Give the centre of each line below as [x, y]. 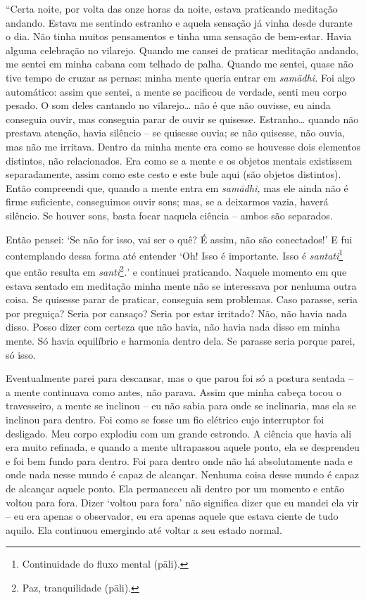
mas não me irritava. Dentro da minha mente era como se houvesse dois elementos [183, 146]
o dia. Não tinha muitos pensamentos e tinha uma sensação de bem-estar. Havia [179, 36]
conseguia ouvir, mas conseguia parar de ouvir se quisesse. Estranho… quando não [182, 119]
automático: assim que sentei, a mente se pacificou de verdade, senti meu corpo [176, 91]
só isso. [21, 354]
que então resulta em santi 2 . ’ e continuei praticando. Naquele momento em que [176, 270]
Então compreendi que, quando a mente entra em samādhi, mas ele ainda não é [177, 187]
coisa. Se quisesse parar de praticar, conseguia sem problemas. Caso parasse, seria [182, 299]
